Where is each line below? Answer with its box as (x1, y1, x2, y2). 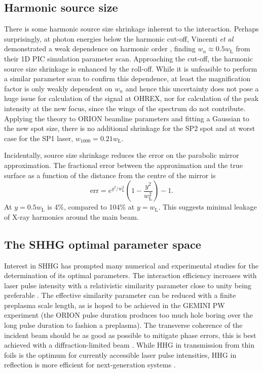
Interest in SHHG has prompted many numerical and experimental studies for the (4, 260, 258, 270)
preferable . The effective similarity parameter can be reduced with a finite (4, 290, 236, 300)
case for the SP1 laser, (4, 132, 73, 143)
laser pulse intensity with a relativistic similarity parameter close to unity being (4, 280, 251, 290)
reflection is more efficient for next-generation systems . (4, 359, 176, 370)
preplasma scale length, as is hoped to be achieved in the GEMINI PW (4, 299, 225, 310)
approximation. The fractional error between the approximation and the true (4, 159, 243, 170)
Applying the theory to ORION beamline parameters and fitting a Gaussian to (4, 113, 249, 123)
